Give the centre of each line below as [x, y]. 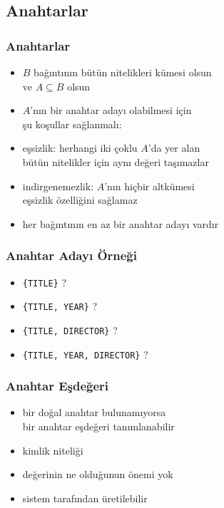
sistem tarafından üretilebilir [85, 498]
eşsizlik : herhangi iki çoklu [80, 148]
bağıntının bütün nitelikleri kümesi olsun [123, 72]
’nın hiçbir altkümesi [149, 186]
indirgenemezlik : [58, 186]
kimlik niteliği [53, 450]
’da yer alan [174, 148]
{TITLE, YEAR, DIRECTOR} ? [85, 354]
